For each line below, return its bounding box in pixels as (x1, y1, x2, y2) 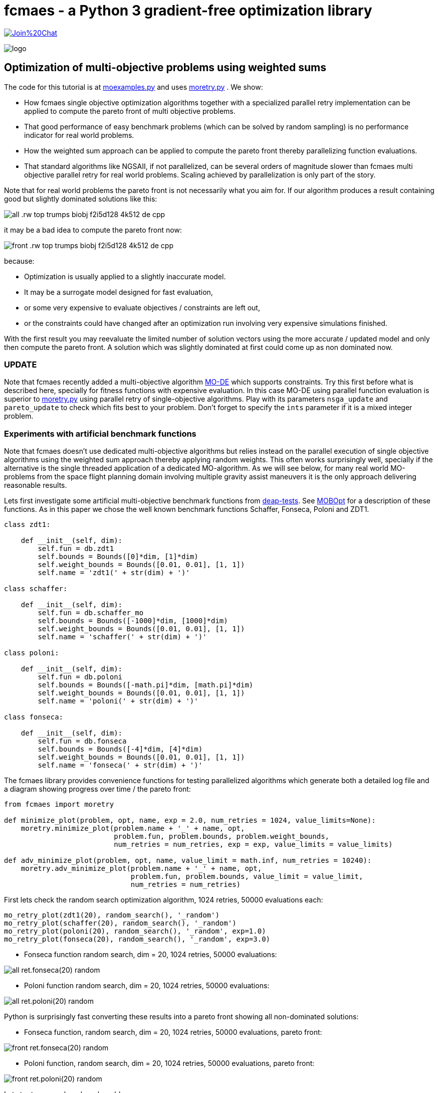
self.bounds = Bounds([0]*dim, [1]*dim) (38, 553, 198, 561)
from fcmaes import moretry (4, 800, 114, 809)
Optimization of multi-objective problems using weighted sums (4, 61, 326, 74)
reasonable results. (4, 481, 67, 490)
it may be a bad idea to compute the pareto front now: (4, 225, 182, 234)
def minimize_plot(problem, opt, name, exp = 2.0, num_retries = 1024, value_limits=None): (4, 816, 376, 825)
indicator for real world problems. (24, 130, 134, 139)
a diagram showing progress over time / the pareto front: (4, 785, 191, 794)
